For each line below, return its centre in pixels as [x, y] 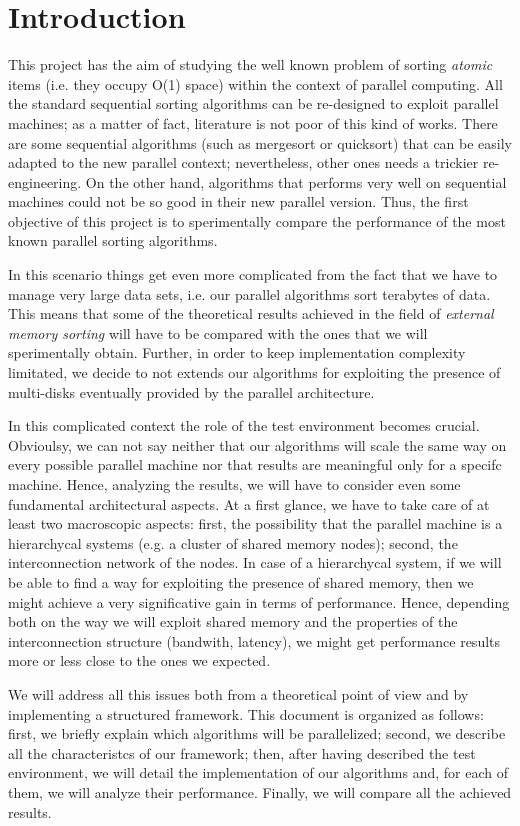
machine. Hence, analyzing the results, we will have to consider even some [234, 484]
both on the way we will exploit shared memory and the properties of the [233, 621]
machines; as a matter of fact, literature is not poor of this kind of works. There [253, 122]
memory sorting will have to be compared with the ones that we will [218, 332]
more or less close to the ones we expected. [139, 660]
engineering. [45, 181]
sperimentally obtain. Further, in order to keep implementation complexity [237, 352]
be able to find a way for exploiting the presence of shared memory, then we [241, 581]
